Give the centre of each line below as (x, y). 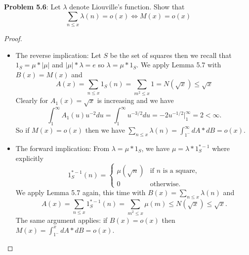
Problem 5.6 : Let (32, 6)
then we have (105, 130)
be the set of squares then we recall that (171, 55)
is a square (179, 171)
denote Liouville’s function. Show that (127, 6)
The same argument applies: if (62, 220)
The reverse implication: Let (58, 55)
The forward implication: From (62, 148)
